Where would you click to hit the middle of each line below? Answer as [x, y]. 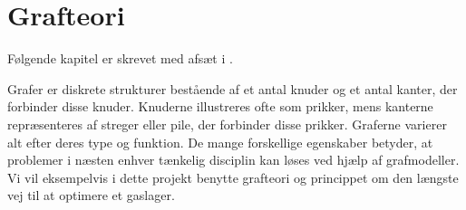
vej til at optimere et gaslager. [91, 195]
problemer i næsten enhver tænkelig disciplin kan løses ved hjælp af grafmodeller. [233, 160]
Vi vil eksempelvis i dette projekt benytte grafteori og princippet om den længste [233, 177]
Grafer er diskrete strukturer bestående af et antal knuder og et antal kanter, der [233, 88]
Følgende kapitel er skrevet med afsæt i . [120, 58]
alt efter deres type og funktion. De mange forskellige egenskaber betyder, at [220, 142]
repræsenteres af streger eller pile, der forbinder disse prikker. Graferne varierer [227, 124]
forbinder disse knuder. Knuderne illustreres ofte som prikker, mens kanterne [220, 106]
